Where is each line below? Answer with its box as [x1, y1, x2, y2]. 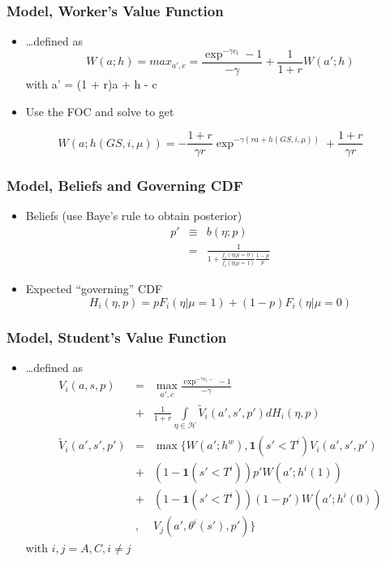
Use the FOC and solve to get [25, 102, 174, 119]
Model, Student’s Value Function [6, 326, 227, 347]
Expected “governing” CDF [25, 280, 163, 297]
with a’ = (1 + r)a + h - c [25, 75, 157, 92]
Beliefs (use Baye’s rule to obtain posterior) [25, 207, 242, 224]
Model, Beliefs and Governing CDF [6, 175, 243, 196]
